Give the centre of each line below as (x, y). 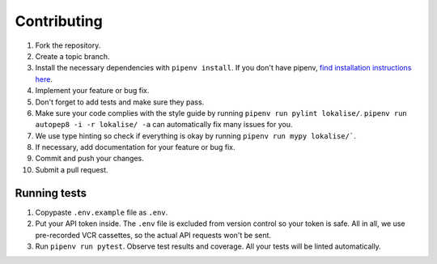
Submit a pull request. (72, 169)
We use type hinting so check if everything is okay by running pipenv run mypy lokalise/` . (195, 136)
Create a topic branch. (72, 56)
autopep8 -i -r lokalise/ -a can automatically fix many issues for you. (164, 125)
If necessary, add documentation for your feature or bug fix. (135, 147)
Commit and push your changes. (90, 159)
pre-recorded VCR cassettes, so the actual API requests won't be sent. (153, 235)
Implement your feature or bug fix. (92, 91)
